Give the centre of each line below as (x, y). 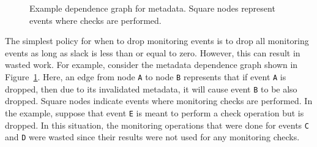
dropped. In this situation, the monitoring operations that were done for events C (157, 125)
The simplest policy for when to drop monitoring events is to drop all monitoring (157, 41)
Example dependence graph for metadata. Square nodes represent (152, 8)
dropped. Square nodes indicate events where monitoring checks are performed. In (159, 101)
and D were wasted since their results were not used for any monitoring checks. (152, 137)
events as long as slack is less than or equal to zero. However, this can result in (153, 52)
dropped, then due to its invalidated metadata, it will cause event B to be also (151, 89)
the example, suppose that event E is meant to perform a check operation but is (155, 112)
